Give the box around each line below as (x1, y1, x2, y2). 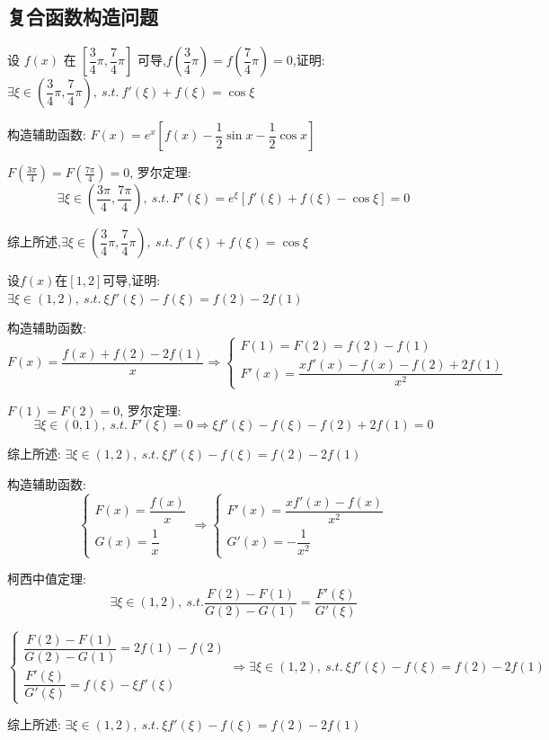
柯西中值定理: (7, 569, 86, 588)
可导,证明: (102, 271, 161, 290)
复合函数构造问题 (7, 3, 158, 31)
